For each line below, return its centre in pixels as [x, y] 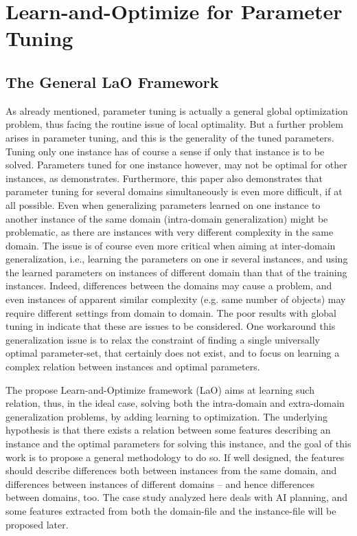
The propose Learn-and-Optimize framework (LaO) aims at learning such [160, 389]
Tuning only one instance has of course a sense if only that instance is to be [165, 151]
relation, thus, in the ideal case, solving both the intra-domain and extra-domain [175, 403]
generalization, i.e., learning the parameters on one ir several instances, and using [177, 259]
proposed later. [37, 524]
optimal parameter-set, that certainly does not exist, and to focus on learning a [173, 353]
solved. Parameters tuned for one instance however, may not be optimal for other [176, 165]
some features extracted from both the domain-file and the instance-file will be [171, 510]
